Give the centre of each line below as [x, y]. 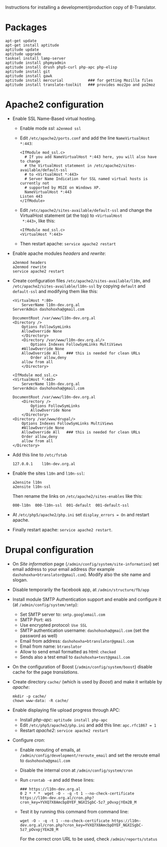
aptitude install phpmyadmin [35, 63]
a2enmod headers [29, 262]
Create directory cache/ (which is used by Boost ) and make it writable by [87, 681]
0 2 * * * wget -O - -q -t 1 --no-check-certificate [77, 793]
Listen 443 [31, 196]
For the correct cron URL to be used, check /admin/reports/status [88, 839]
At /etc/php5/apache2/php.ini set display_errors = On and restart [81, 514]
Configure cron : [29, 740]
